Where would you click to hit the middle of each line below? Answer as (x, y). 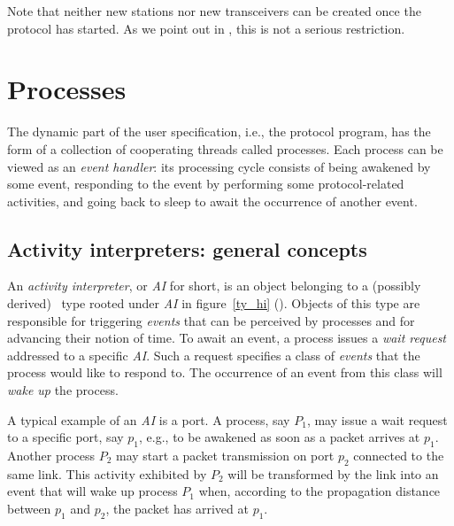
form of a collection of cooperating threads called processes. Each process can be (225, 148)
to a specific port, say (65, 437)
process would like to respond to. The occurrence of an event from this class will (225, 372)
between (29, 509)
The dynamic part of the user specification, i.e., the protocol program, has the (219, 131)
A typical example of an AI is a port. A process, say (149, 419)
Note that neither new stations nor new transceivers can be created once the (214, 11)
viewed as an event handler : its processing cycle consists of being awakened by (219, 166)
